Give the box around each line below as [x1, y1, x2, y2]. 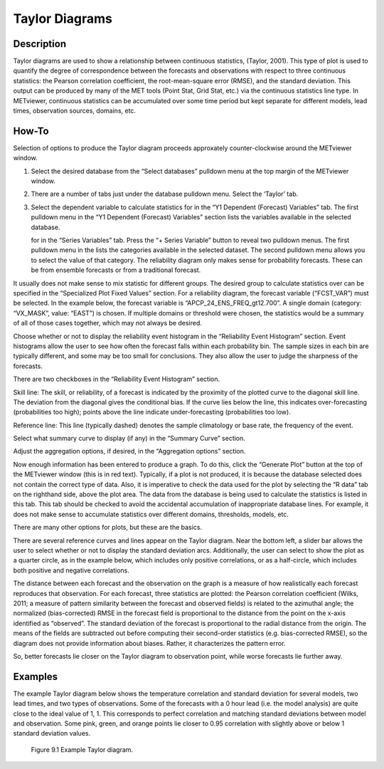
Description [13, 38, 67, 50]
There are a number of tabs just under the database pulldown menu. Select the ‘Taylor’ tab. [31, 189, 299, 199]
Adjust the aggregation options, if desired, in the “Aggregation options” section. [13, 447, 246, 456]
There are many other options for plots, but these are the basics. [13, 523, 203, 532]
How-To [13, 125, 49, 137]
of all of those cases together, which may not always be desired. [13, 319, 202, 328]
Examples [13, 670, 58, 683]
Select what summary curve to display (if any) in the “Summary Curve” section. [13, 434, 245, 443]
